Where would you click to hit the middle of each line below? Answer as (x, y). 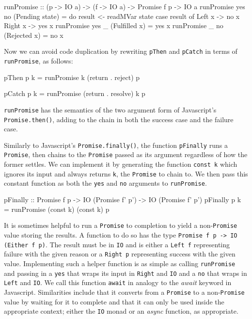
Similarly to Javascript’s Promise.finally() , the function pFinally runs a (116, 145)
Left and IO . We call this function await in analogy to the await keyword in (118, 282)
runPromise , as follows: (39, 61)
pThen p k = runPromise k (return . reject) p (72, 77)
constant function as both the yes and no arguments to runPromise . (105, 183)
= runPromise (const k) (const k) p (57, 209)
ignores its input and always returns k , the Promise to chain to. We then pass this (126, 173)
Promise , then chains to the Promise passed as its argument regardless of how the (126, 154)
